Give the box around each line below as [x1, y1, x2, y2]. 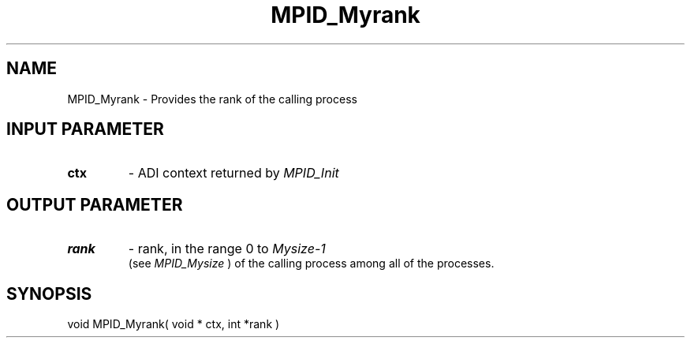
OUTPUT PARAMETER [6, 194, 183, 215]
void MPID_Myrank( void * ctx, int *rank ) [67, 317, 280, 331]
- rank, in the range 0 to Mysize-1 [128, 241, 326, 257]
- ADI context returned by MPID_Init [128, 165, 339, 181]
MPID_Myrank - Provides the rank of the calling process [67, 92, 357, 106]
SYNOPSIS [6, 283, 92, 304]
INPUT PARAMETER [6, 119, 164, 140]
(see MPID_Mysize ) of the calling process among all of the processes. [128, 256, 495, 271]
